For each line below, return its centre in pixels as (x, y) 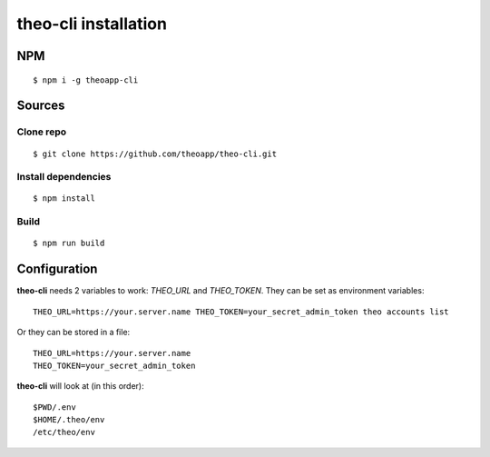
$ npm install (64, 199)
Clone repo (42, 132)
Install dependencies (64, 177)
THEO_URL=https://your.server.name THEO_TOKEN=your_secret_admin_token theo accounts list (241, 312)
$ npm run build (69, 243)
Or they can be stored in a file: (73, 333)
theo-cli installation (92, 24)
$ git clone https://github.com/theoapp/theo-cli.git (155, 154)
